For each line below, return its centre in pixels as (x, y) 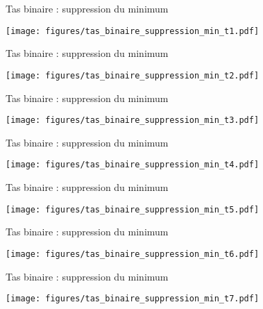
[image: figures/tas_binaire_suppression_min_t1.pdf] (133, 31)
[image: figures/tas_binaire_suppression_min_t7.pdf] (133, 299)
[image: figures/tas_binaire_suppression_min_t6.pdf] (133, 254)
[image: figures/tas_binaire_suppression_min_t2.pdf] (133, 75)
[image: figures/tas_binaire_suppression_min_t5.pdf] (133, 209)
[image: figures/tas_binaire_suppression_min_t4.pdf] (133, 165)
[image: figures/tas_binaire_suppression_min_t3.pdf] (133, 120)
